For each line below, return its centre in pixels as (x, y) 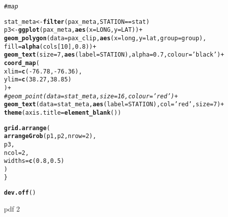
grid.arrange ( (27, 128)
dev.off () (20, 193)
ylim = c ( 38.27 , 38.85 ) (38, 80)
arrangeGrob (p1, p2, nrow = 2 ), (50, 136)
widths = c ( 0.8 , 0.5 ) (34, 161)
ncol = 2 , (17, 153)
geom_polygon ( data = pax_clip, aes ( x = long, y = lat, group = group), (105, 38)
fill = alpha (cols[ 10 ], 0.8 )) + (50, 46)
